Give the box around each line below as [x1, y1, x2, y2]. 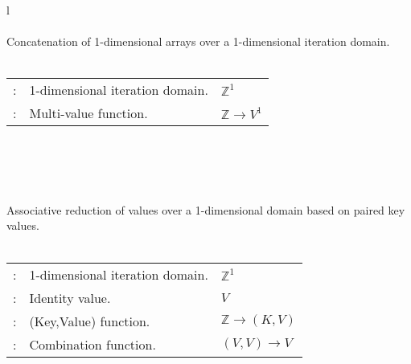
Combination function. [29, 334, 156, 354]
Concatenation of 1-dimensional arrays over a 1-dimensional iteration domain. [6, 33, 390, 50]
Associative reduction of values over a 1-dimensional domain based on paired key [6, 201, 405, 218]
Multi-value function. [29, 104, 148, 123]
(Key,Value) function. [29, 311, 150, 330]
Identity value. [29, 288, 111, 307]
